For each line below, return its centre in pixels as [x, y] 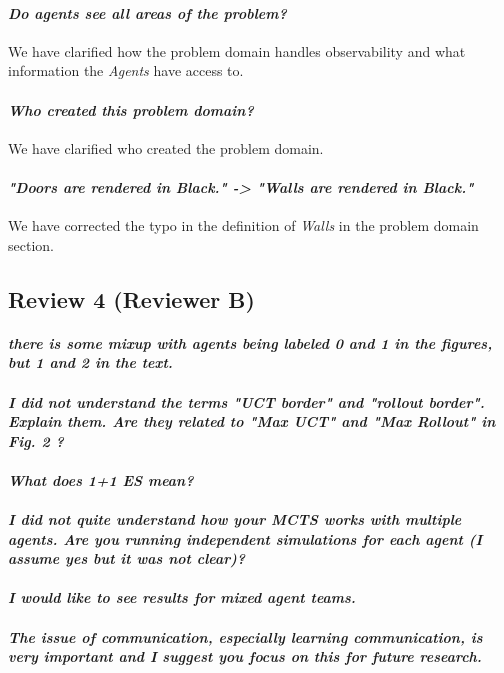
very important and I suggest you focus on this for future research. [245, 656]
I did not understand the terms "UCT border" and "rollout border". [246, 401]
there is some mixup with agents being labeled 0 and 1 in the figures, [250, 342]
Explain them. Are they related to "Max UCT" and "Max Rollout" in [252, 421]
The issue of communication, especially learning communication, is [245, 636]
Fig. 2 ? [36, 440]
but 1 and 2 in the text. [90, 362]
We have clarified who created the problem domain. [166, 147]
